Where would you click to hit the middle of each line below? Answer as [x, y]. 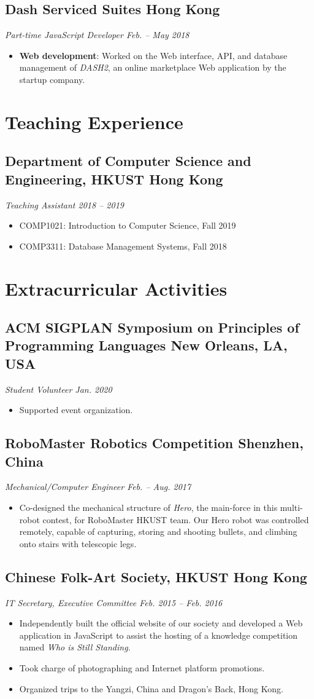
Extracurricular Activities [116, 288]
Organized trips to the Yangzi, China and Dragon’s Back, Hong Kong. [151, 688]
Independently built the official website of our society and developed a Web [161, 623]
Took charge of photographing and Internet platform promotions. [142, 668]
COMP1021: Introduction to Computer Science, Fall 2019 [128, 225]
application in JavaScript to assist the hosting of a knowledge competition [159, 635]
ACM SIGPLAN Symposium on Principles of [152, 327]
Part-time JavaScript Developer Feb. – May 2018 [97, 35]
